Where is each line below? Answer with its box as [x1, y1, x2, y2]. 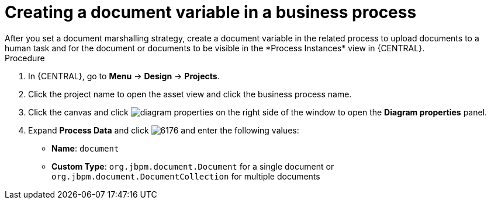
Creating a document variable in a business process [5, 2, 417, 22]
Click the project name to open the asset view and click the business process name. [28, 89, 352, 99]
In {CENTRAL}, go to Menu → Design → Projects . [28, 71, 220, 81]
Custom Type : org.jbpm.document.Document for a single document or [51, 161, 334, 171]
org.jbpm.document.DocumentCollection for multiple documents [51, 171, 320, 181]
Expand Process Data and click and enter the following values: [28, 125, 299, 135]
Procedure [5, 52, 45, 63]
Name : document [51, 143, 119, 153]
